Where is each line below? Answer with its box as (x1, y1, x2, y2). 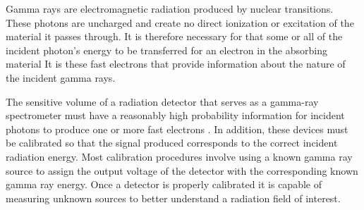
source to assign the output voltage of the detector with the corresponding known (6, 163, 358, 178)
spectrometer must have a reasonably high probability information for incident (6, 108, 345, 123)
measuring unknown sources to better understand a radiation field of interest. (6, 190, 341, 205)
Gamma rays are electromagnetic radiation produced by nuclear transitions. (6, 1, 334, 16)
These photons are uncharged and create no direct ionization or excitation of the (6, 15, 354, 30)
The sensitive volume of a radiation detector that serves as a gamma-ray (6, 94, 319, 109)
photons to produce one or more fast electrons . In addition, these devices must (6, 121, 348, 136)
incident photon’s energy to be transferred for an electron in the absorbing (6, 42, 327, 57)
